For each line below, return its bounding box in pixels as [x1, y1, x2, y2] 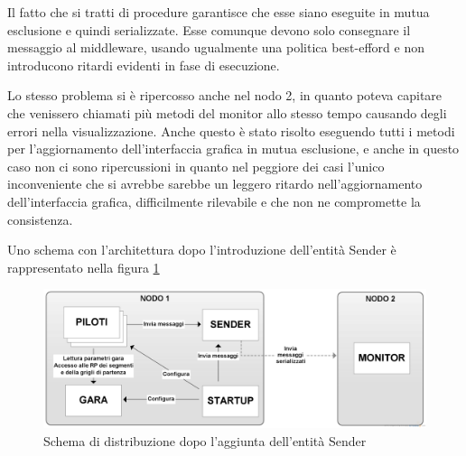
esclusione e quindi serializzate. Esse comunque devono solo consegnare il [7, 20, 411, 39]
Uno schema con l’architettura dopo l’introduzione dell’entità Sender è [7, 240, 396, 259]
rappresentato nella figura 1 [7, 257, 160, 276]
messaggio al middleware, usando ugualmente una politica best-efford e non [7, 38, 424, 57]
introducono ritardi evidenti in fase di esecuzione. [7, 55, 280, 74]
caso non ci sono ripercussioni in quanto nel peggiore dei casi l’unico [7, 156, 385, 175]
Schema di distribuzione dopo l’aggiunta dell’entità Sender [43, 431, 367, 450]
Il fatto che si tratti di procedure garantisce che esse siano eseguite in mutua [7, 3, 430, 21]
